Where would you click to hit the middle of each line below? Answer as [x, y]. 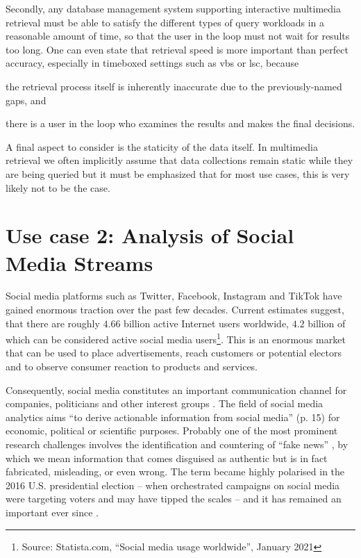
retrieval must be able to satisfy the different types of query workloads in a [165, 22]
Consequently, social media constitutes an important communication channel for [176, 389]
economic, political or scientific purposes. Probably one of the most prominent [172, 430]
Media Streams [79, 262]
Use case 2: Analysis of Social [150, 235]
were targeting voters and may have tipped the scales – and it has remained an [174, 499]
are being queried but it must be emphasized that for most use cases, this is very [178, 173]
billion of [327, 323]
